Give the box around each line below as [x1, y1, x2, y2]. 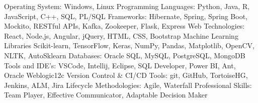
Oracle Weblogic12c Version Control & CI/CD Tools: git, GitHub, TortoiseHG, [4, 70, 248, 80]
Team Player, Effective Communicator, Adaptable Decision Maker [4, 89, 208, 100]
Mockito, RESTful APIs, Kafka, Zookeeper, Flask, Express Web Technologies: [4, 21, 245, 31]
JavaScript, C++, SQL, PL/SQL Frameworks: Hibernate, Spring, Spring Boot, [4, 11, 248, 21]
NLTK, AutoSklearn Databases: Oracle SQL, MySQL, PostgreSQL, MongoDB [4, 50, 245, 60]
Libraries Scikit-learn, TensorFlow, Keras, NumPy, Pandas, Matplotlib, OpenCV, [4, 40, 254, 51]
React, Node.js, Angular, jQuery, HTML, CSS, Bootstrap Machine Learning [4, 30, 238, 41]
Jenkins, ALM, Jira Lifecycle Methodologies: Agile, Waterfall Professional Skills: [4, 79, 252, 90]
